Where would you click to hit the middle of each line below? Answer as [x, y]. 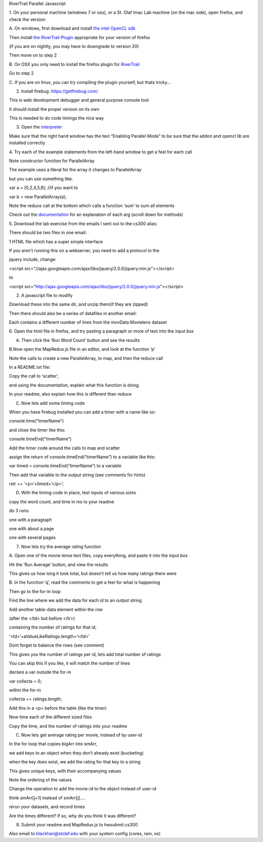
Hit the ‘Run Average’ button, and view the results [58, 565]
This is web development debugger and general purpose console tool [79, 100]
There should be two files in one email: [48, 232]
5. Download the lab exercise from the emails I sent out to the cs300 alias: [83, 223]
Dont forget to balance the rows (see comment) [57, 645]
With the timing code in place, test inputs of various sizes [79, 493]
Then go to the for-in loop [35, 591]
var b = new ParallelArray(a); [38, 197]
